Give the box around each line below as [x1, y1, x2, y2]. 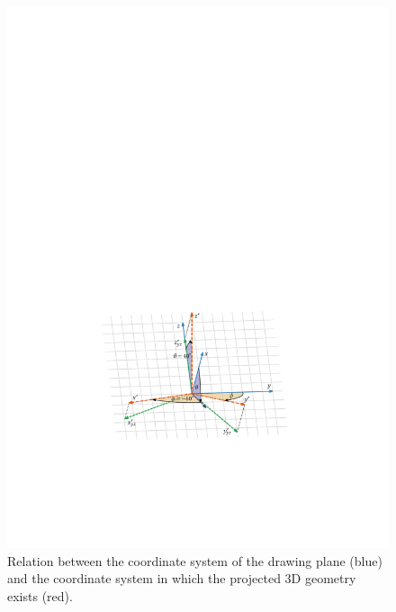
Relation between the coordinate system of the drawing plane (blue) [7, 551, 382, 570]
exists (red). [7, 586, 73, 605]
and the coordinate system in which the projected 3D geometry [7, 569, 356, 588]
